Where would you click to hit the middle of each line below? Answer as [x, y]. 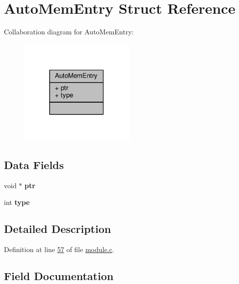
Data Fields [34, 165]
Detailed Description [58, 228]
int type [17, 202]
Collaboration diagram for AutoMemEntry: [69, 32]
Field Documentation [59, 275]
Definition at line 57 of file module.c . [59, 249]
